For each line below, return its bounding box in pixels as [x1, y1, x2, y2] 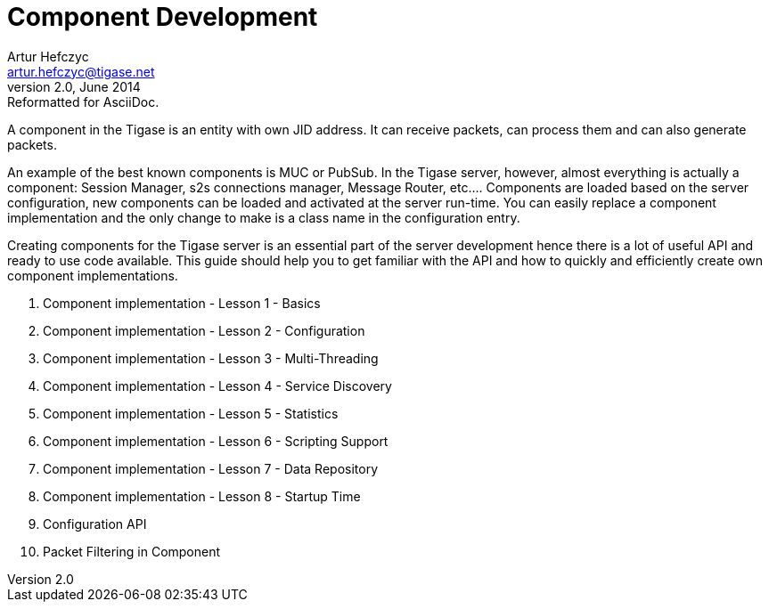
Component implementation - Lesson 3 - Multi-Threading [43, 350, 379, 366]
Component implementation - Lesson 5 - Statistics [43, 405, 339, 421]
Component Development [7, 2, 318, 32]
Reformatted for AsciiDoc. [7, 93, 160, 110]
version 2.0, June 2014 [7, 78, 141, 94]
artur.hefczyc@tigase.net [7, 63, 155, 79]
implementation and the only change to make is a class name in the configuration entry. [7, 209, 520, 225]
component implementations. [7, 267, 178, 283]
